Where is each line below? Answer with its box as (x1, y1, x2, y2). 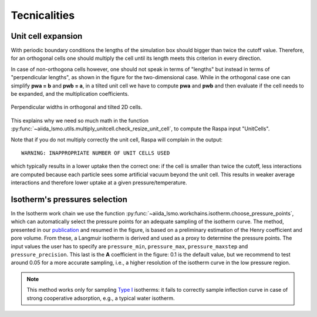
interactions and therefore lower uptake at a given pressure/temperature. (11, 179, 187, 186)
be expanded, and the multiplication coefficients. (11, 90, 129, 97)
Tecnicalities (11, 9, 75, 22)
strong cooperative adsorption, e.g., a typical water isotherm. (26, 294, 176, 302)
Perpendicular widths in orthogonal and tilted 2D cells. (11, 103, 143, 111)
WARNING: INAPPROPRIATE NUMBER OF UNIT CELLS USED (21, 150, 170, 156)
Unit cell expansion (11, 31, 83, 41)
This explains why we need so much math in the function (11, 117, 149, 124)
